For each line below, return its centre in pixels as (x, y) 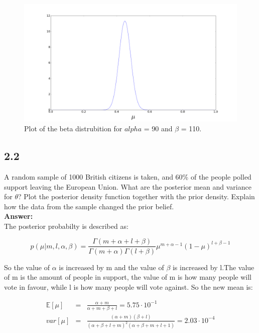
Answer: (19, 216)
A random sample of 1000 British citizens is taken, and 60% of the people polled (128, 176)
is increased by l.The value (213, 267)
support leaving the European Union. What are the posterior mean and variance (128, 186)
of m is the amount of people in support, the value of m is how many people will (128, 277)
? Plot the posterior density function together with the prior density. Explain (137, 196)
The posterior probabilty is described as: (66, 226)
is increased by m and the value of (111, 267)
